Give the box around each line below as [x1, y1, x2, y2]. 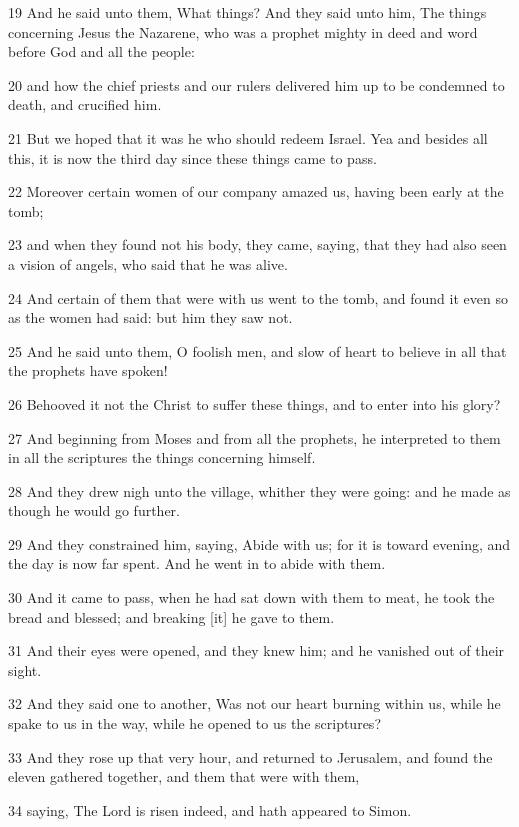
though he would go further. [8, 500, 181, 521]
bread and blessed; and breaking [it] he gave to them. [8, 606, 335, 627]
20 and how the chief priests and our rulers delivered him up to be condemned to [8, 74, 505, 95]
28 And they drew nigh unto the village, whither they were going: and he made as [8, 480, 511, 501]
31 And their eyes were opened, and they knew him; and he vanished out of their [8, 640, 505, 661]
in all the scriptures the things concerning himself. [8, 447, 316, 468]
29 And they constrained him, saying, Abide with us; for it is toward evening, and [8, 533, 511, 554]
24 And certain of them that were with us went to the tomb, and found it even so [8, 287, 508, 308]
